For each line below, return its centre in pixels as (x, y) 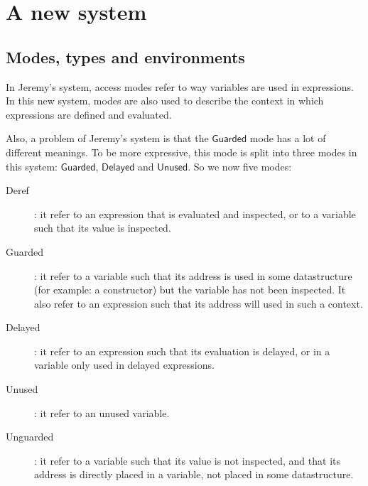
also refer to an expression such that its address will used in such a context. (199, 303)
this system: (32, 166)
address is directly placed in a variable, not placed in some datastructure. (194, 474)
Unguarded (30, 437)
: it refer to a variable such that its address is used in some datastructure (193, 275)
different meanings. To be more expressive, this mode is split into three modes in (182, 152)
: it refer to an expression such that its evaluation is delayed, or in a (182, 351)
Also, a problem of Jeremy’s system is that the (107, 138)
